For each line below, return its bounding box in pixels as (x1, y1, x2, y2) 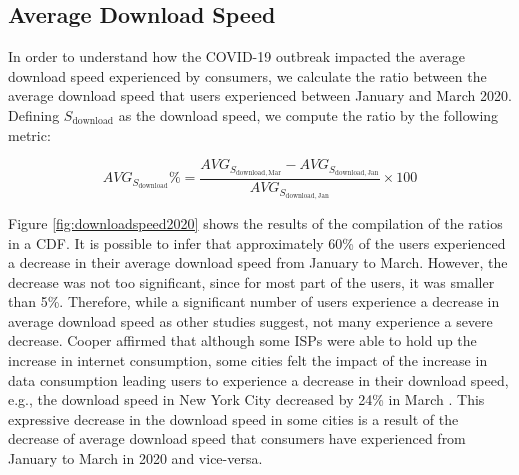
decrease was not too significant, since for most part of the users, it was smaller (8, 271, 495, 292)
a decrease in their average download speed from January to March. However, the (8, 252, 508, 273)
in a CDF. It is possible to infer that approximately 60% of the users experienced (8, 232, 506, 253)
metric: (8, 124, 51, 145)
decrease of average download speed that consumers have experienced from (8, 428, 466, 449)
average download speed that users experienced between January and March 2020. (8, 85, 512, 106)
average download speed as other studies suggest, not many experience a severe (8, 310, 493, 331)
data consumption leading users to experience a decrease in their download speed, (8, 369, 509, 390)
